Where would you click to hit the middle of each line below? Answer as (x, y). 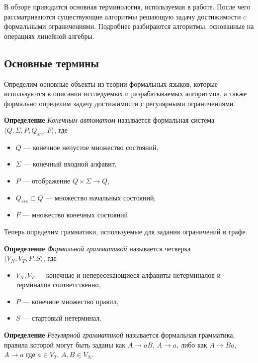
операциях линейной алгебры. (49, 36)
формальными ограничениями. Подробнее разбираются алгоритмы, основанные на (129, 26)
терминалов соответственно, (58, 284)
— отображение (46, 180)
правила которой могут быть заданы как (65, 344)
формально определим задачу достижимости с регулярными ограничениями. (120, 103)
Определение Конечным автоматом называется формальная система (109, 120)
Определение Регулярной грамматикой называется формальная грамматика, (120, 335)
